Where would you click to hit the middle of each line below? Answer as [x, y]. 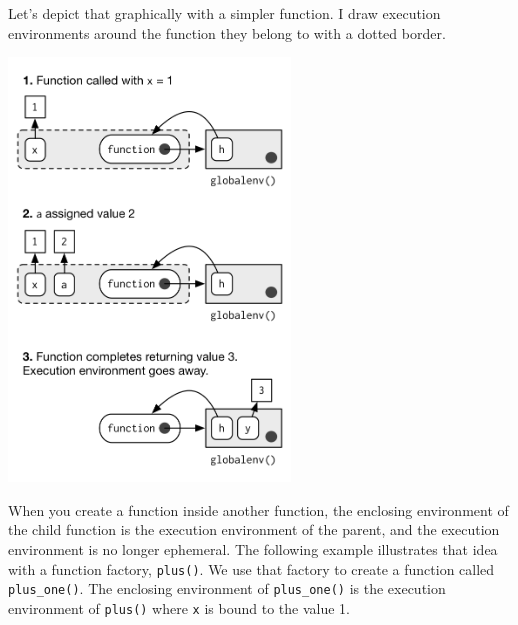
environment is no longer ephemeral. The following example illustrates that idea [253, 548]
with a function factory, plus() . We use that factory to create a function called [251, 568]
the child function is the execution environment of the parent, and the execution [254, 529]
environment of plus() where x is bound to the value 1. [179, 607]
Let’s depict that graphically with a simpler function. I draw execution [224, 13]
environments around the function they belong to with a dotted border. [227, 32]
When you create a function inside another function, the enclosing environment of [258, 509]
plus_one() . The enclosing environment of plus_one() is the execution [227, 588]
